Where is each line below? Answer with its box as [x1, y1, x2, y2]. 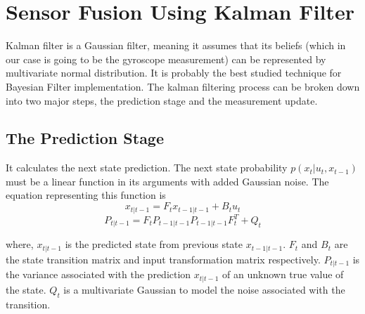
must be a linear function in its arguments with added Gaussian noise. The [6, 174, 329, 188]
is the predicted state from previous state [65, 237, 243, 251]
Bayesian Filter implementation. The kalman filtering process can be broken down [6, 79, 360, 93]
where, [6, 237, 34, 251]
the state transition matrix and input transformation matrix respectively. [6, 251, 321, 266]
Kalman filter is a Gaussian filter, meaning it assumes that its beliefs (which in [6, 38, 346, 53]
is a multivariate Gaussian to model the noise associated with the [63, 282, 345, 296]
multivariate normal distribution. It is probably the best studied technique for [6, 65, 342, 80]
